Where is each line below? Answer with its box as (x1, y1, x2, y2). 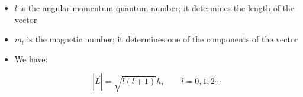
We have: (14, 52, 48, 65)
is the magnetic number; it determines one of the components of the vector (27, 33, 298, 45)
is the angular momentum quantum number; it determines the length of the (20, 2, 295, 14)
